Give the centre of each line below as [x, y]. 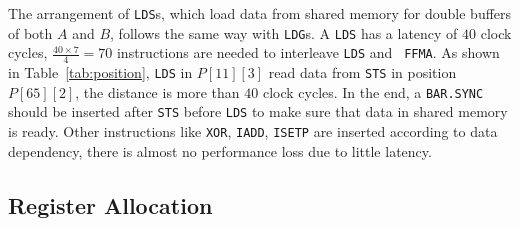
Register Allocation [110, 204]
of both [30, 32]
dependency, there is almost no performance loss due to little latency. [220, 150]
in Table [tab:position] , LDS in [100, 72]
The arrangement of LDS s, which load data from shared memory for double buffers [260, 13]
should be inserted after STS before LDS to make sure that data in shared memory [258, 111]
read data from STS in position [362, 72]
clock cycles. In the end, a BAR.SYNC [373, 91]
